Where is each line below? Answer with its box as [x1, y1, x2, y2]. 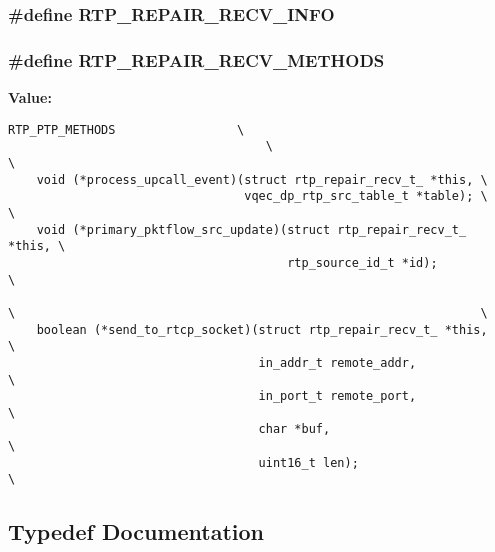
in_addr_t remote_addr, [258, 355, 417, 370]
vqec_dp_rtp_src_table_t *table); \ [244, 189, 488, 204]
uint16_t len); [258, 455, 359, 470]
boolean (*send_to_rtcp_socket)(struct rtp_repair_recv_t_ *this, [36, 322, 488, 337]
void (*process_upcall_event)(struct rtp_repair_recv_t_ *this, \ [36, 172, 488, 187]
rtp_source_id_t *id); [287, 255, 438, 270]
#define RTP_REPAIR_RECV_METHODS [8, 47, 385, 72]
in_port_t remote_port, [258, 389, 417, 404]
